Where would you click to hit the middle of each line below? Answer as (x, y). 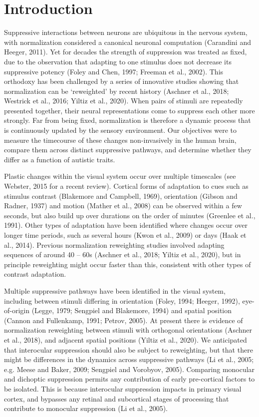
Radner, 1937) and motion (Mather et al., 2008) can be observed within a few (123, 206)
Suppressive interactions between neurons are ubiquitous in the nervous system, (126, 32)
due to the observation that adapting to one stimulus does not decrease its (118, 61)
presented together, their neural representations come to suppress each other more (129, 110)
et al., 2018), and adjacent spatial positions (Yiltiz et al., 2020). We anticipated (126, 339)
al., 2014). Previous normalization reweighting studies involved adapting (114, 244)
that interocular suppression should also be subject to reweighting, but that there (129, 349)
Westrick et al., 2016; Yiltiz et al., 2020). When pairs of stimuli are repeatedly (124, 101)
